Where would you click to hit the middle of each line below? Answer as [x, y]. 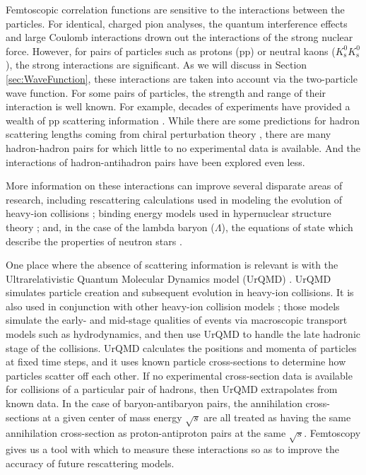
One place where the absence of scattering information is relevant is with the [172, 265]
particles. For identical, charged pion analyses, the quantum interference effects [177, 23]
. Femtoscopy [332, 433]
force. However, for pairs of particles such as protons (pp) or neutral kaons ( [171, 51]
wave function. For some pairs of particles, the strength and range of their [166, 92]
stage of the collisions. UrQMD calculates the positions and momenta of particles [181, 347]
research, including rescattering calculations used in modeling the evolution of [174, 199]
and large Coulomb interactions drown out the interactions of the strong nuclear [179, 37]
